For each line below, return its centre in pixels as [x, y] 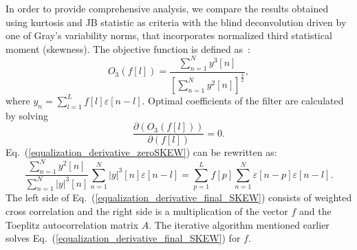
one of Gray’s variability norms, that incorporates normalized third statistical [169, 35]
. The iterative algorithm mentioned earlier [239, 224]
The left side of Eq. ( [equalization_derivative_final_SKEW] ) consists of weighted [179, 197]
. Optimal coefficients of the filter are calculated [243, 100]
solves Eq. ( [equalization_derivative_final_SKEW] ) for [123, 238]
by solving [27, 115]
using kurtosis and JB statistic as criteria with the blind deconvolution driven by [176, 22]
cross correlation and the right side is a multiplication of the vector [147, 211]
